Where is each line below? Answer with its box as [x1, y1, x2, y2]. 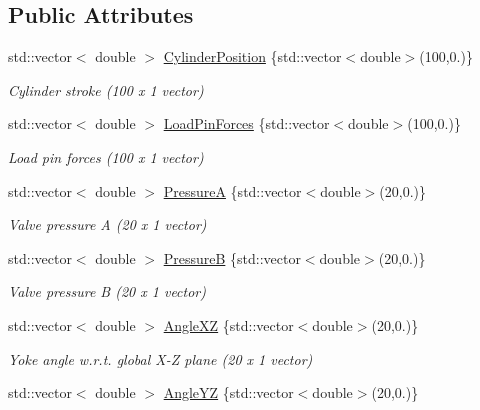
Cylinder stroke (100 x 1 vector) [8, 79, 204, 100]
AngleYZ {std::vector [163, 382, 294, 403]
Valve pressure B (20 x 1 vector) [8, 281, 206, 302]
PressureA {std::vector [163, 180, 302, 201]
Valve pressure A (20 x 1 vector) [8, 214, 207, 235]
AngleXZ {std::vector [163, 314, 294, 335]
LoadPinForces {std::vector [163, 113, 330, 134]
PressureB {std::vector [163, 247, 301, 268]
